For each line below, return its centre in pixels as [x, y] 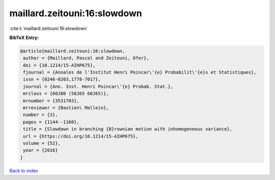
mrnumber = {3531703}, [51, 101]
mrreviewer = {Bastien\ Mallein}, [66, 108]
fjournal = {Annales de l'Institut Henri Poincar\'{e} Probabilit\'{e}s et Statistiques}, [140, 73]
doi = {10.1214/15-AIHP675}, [59, 65]
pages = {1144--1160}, [51, 122]
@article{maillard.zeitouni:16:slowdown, [73, 51]
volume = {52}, [42, 143]
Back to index [24, 170]
